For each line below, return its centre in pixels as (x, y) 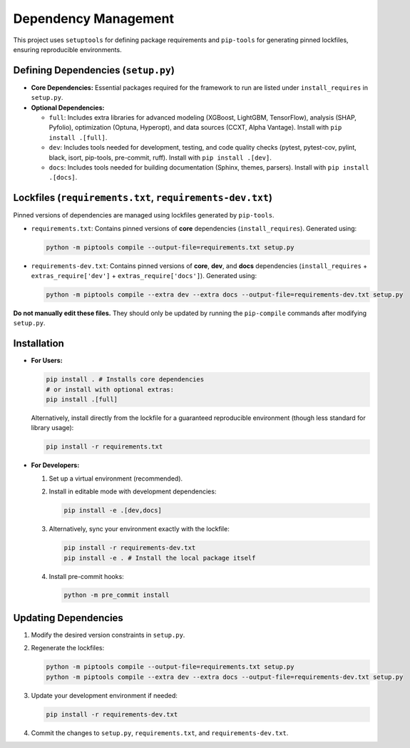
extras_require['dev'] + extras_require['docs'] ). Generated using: (144, 276)
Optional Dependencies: (68, 108)
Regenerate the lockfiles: (68, 648)
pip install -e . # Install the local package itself (160, 558)
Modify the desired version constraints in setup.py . (108, 635)
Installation (39, 343)
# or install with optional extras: (110, 389)
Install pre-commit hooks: (86, 576)
